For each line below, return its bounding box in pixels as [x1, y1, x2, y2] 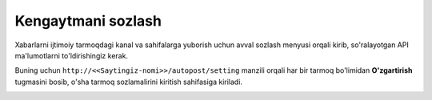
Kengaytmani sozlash [14, 12, 162, 30]
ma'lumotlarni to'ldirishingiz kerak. [14, 50, 128, 60]
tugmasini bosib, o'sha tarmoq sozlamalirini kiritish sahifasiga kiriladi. [14, 77, 243, 86]
